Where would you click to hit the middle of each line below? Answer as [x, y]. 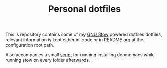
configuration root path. [30, 45]
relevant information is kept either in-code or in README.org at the [74, 40]
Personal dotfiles [85, 9]
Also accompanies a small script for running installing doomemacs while [80, 55]
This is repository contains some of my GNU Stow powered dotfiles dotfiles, [84, 35]
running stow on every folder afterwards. [48, 60]
